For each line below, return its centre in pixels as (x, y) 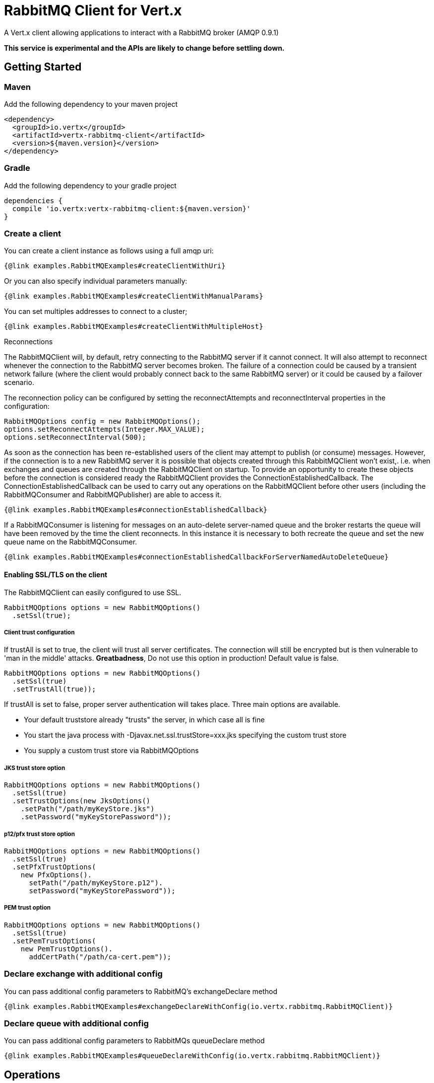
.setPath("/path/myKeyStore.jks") (88, 809)
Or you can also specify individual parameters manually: (96, 281)
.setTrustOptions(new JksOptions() (81, 801)
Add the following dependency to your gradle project (90, 185)
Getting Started (43, 67)
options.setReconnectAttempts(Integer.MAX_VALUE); (104, 429)
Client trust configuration (39, 633)
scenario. (19, 383)
